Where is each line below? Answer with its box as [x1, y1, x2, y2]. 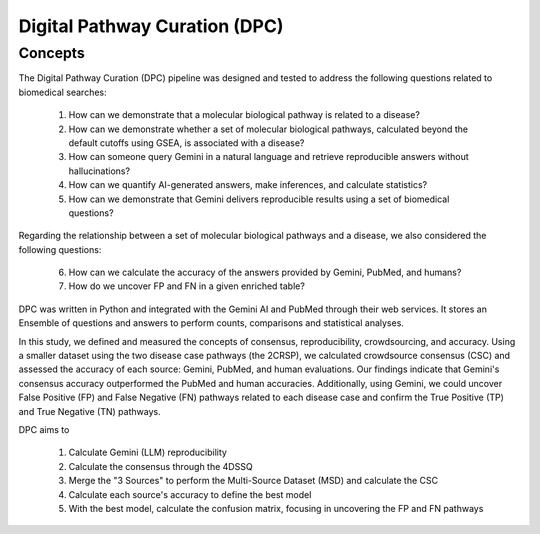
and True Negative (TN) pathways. [18, 405, 161, 417]
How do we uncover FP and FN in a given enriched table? [68, 280, 305, 292]
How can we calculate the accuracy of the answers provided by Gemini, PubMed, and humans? [68, 266, 462, 279]
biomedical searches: [18, 86, 107, 98]
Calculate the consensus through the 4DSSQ [68, 460, 254, 472]
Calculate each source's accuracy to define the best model [68, 488, 312, 500]
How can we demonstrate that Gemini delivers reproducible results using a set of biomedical [68, 193, 450, 205]
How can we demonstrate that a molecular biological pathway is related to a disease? [68, 109, 420, 121]
